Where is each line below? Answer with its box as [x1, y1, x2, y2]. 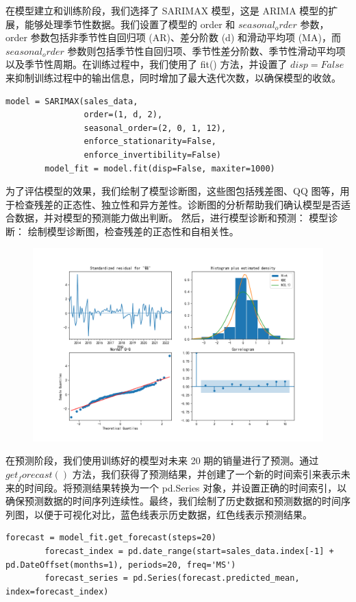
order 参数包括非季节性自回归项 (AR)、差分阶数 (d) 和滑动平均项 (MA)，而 [5, 30, 341, 45]
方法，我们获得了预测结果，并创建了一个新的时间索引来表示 [72, 467, 341, 481]
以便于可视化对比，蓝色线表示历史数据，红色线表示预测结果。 [34, 507, 312, 521]
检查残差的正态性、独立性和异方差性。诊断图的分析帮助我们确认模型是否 [14, 197, 341, 211]
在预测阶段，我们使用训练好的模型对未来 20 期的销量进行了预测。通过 [5, 453, 319, 468]
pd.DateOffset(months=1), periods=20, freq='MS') [5, 559, 236, 570]
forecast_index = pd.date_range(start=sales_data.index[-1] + [44, 546, 334, 557]
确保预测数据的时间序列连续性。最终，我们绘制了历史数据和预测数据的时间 [5, 494, 341, 508]
